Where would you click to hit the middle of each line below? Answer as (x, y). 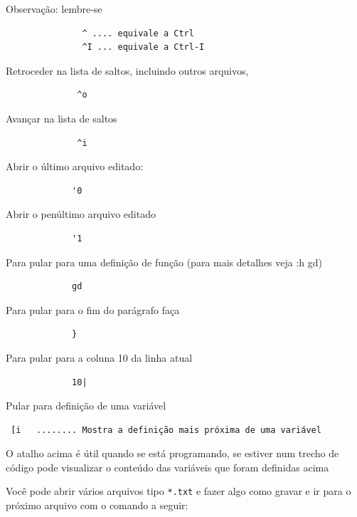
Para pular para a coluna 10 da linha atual (99, 357)
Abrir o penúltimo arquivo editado (81, 214)
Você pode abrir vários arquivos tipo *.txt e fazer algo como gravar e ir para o (178, 491)
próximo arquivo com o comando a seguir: (97, 505)
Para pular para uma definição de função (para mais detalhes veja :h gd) (164, 262)
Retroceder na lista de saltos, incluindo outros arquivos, (127, 70)
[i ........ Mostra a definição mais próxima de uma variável (166, 430)
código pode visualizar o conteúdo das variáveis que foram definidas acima (167, 467)
